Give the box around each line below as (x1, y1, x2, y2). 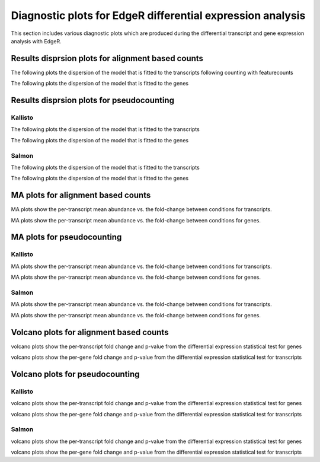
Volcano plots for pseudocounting (11, 369, 140, 379)
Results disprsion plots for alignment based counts (11, 53, 204, 63)
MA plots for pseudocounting (11, 232, 122, 243)
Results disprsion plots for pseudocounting (11, 95, 175, 106)
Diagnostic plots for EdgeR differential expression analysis (11, 9, 306, 22)
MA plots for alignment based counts (11, 190, 151, 200)
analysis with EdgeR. (11, 37, 62, 44)
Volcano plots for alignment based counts (11, 327, 169, 337)
